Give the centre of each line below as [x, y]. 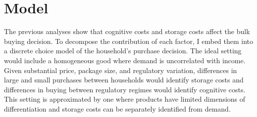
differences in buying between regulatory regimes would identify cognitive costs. [125, 89]
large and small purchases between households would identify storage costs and [124, 80]
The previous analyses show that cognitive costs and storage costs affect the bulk [127, 31]
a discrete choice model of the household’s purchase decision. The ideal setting [123, 51]
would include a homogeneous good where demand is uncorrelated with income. [125, 60]
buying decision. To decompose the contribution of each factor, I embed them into [129, 41]
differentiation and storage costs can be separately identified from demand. [117, 108]
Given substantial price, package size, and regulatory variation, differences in [121, 70]
